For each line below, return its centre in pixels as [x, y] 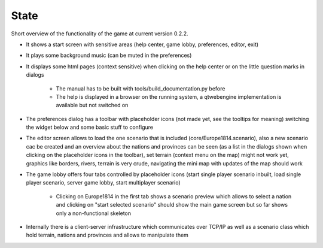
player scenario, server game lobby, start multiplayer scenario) [103, 183]
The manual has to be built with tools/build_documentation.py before [141, 88]
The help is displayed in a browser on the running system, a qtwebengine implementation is [169, 96]
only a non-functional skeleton [94, 213]
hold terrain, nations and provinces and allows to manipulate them [107, 235]
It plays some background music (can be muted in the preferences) [109, 55]
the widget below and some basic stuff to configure [90, 127]
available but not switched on [92, 105]
